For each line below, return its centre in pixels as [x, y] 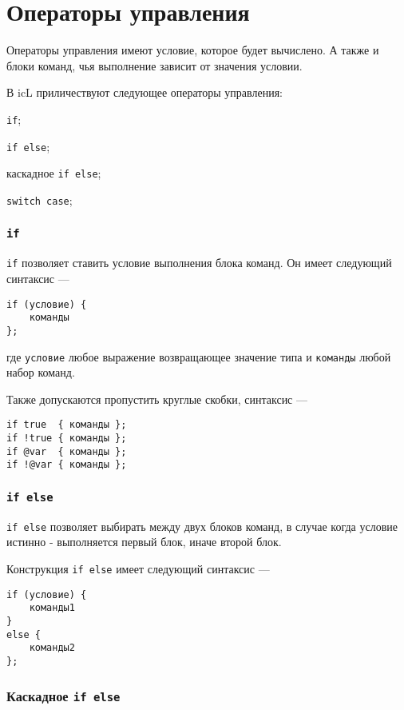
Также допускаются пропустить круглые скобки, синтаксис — [157, 399]
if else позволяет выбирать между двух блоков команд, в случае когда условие [202, 526]
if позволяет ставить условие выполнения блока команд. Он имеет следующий [199, 263]
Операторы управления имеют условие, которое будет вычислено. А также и [193, 50]
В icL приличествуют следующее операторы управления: [145, 92]
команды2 [52, 648]
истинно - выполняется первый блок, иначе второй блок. [144, 542]
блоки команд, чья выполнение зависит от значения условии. [154, 65]
